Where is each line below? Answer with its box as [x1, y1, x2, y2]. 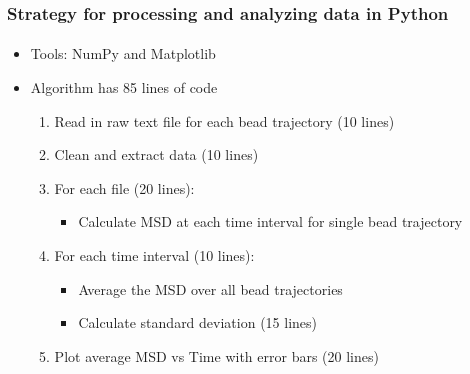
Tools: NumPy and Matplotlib [30, 43, 216, 64]
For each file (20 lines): [54, 177, 195, 198]
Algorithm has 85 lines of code [30, 77, 218, 98]
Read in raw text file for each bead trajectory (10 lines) [54, 110, 395, 131]
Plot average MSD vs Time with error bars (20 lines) [54, 345, 379, 366]
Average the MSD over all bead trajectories [78, 278, 343, 299]
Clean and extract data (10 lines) [54, 144, 259, 165]
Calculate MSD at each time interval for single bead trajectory [78, 211, 463, 232]
